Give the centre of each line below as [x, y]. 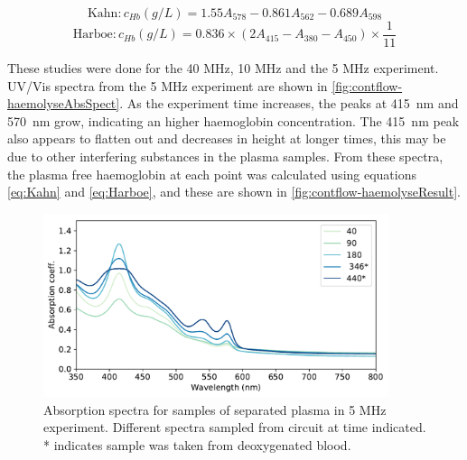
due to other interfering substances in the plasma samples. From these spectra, [225, 156]
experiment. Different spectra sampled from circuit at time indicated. [235, 427]
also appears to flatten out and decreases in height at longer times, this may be [227, 138]
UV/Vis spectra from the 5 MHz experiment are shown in [168, 85]
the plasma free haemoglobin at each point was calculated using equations [212, 174]
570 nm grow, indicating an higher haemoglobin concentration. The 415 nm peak [233, 120]
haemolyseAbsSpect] [64, 103]
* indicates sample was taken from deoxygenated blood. [197, 444]
